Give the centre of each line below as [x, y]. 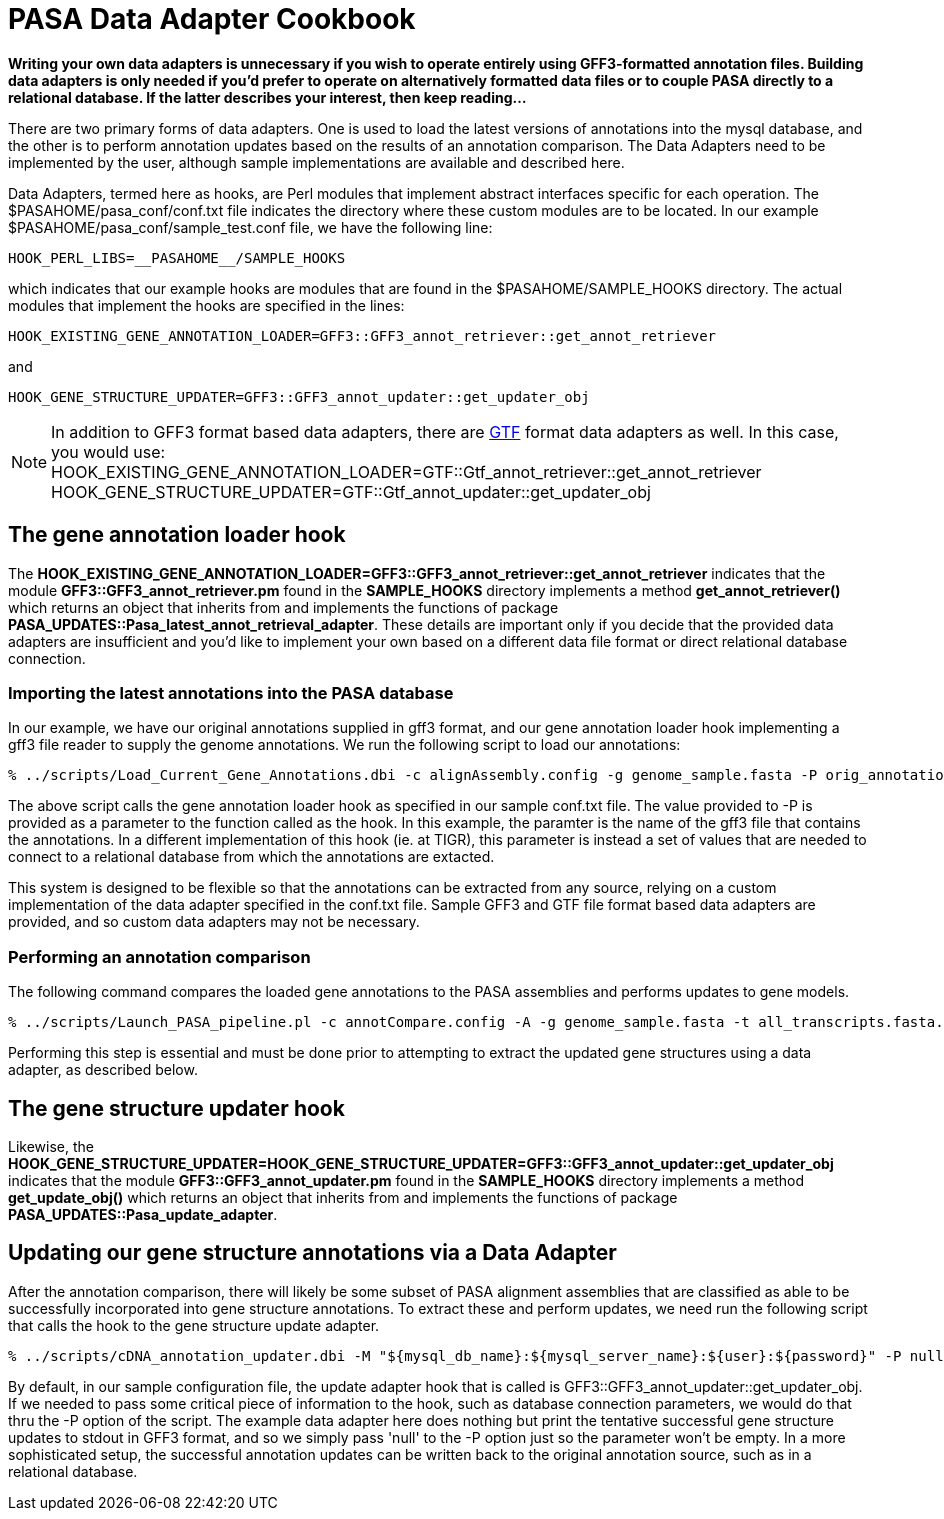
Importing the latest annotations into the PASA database [231, 692]
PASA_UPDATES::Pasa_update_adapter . [143, 1214]
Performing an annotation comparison [159, 956]
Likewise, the [51, 1146]
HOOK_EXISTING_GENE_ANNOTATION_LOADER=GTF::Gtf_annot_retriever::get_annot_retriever [406, 471]
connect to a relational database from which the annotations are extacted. [251, 857]
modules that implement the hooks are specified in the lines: [206, 305]
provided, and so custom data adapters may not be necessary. [214, 922]
